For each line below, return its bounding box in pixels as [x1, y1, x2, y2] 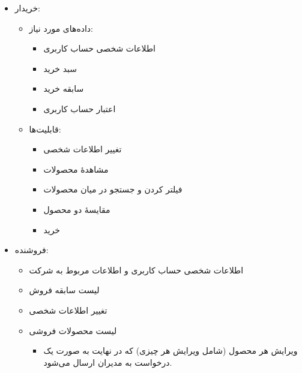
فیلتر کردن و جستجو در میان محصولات [43, 183, 183, 195]
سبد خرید [43, 62, 77, 74]
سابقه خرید [43, 82, 84, 95]
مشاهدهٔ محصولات [43, 163, 109, 175]
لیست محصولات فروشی [29, 324, 117, 336]
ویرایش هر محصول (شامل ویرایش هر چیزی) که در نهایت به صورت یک [43, 344, 298, 357]
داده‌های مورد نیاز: [29, 22, 93, 34]
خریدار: [14, 2, 40, 14]
